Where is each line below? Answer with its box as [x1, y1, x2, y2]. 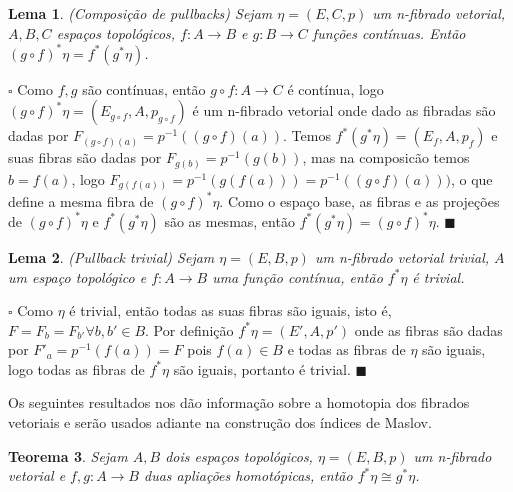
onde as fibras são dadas [354, 319, 503, 340]
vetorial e [8, 465, 66, 486]
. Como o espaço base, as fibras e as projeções [219, 190, 500, 211]
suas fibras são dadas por [8, 147, 162, 168]
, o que [450, 168, 493, 189]
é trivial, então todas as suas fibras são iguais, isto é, [69, 300, 392, 321]
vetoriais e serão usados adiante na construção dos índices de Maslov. [8, 412, 432, 433]
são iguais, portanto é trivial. [173, 358, 351, 379]
